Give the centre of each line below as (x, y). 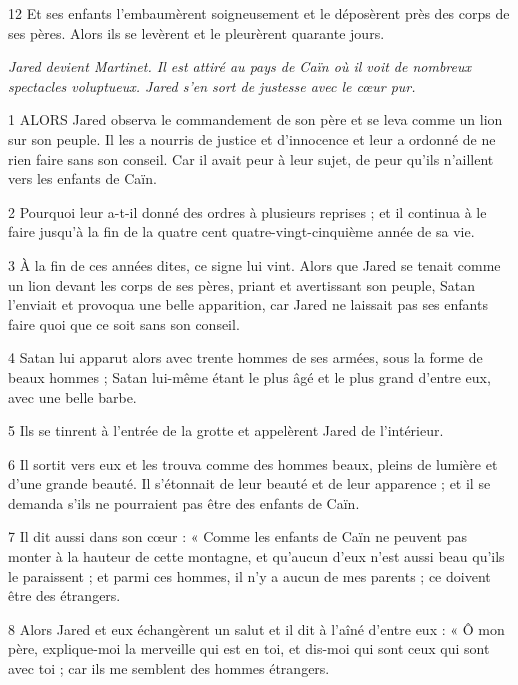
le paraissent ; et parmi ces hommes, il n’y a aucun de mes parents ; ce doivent (249, 575)
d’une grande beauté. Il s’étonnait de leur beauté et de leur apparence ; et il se (249, 483)
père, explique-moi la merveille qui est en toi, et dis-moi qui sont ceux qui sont (249, 648)
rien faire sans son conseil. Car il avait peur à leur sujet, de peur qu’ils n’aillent (251, 158)
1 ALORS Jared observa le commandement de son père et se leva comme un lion (255, 119)
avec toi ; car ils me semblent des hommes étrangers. (169, 668)
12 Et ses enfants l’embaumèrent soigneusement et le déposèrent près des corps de (259, 13)
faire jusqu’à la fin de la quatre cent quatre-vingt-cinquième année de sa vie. (241, 231)
